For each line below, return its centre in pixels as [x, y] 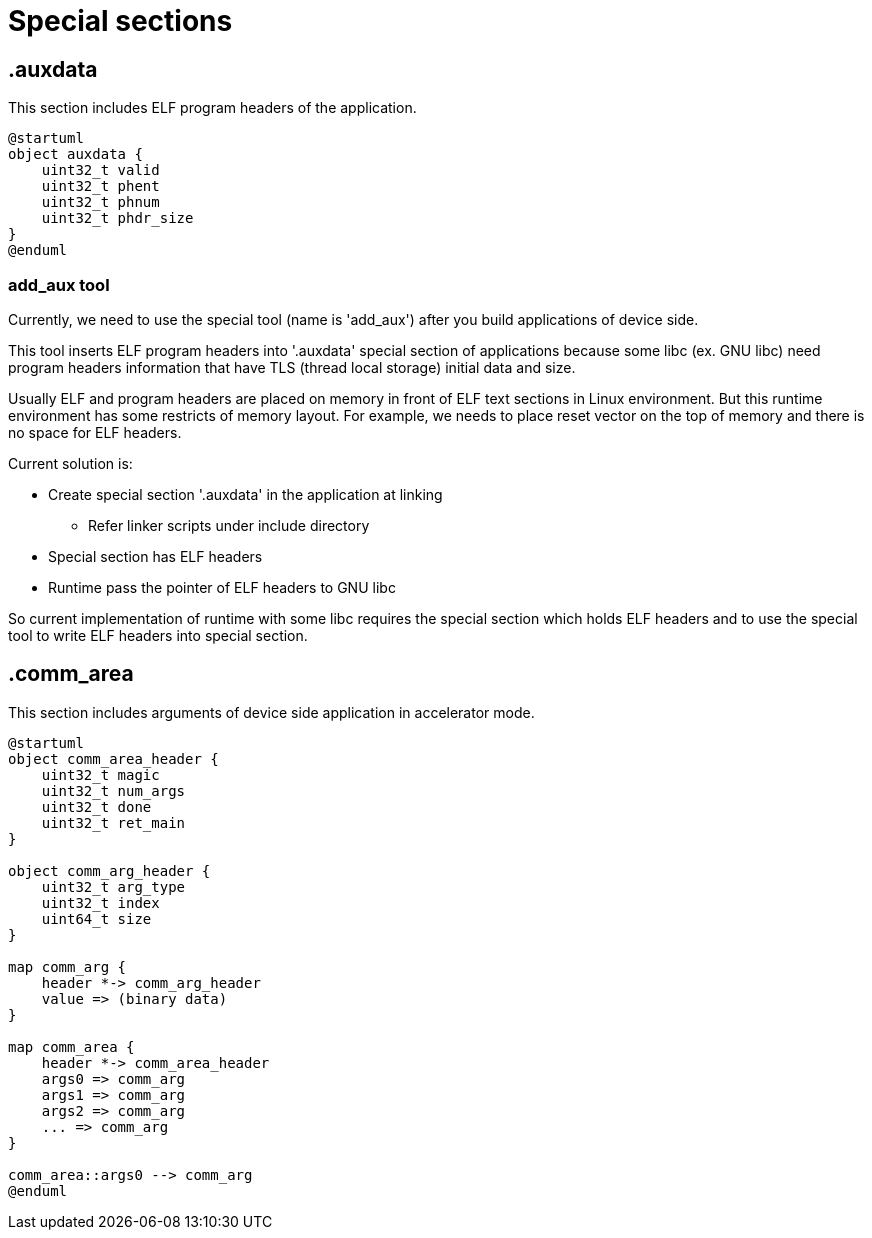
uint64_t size [96, 918]
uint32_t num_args [113, 790]
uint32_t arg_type [113, 886]
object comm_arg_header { [109, 870]
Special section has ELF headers [155, 556]
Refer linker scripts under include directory [229, 525]
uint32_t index [100, 902]
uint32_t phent [100, 186]
